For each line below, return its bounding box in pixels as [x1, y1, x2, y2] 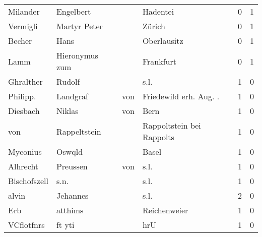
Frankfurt [142, 55, 176, 67]
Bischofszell [8, 175, 48, 187]
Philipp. [8, 90, 36, 102]
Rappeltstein [56, 125, 101, 137]
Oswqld [56, 146, 83, 157]
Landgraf [56, 90, 88, 102]
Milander [8, 6, 40, 17]
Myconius [8, 146, 42, 157]
